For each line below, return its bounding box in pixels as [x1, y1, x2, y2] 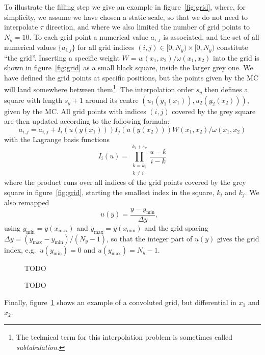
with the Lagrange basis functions [4, 134, 110, 145]
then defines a [204, 84, 248, 95]
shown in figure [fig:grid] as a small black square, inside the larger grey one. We [4, 62, 253, 73]
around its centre [85, 94, 139, 105]
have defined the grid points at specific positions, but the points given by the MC [4, 72, 258, 83]
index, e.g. [4, 244, 36, 255]
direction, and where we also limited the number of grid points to [45, 21, 250, 32]
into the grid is [213, 52, 259, 63]
